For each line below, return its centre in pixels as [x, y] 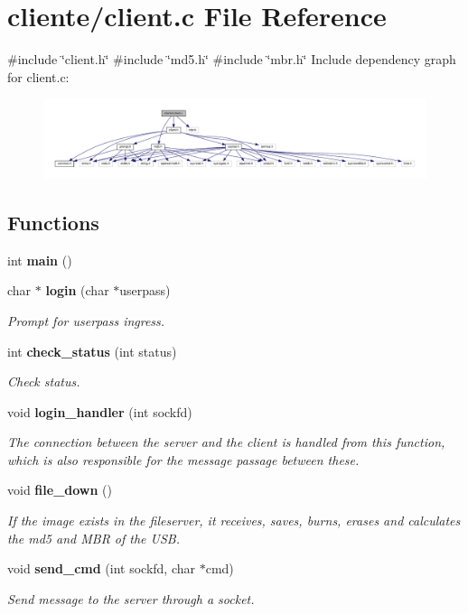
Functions [53, 222]
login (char [77, 290]
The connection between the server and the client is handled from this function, [226, 442]
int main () [40, 260]
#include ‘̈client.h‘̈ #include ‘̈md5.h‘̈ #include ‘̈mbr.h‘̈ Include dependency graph [232, 59]
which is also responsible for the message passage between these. [183, 459]
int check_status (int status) [92, 351]
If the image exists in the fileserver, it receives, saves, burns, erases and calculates [234, 521]
